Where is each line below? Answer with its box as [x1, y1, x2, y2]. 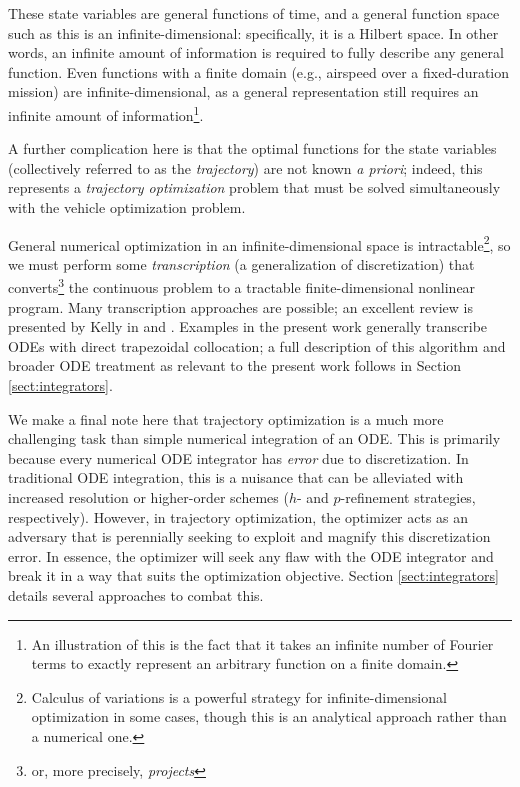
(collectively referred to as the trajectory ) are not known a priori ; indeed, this [8, 157, 483, 178]
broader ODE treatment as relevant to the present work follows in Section [8, 355, 462, 376]
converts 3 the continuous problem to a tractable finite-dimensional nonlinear [8, 274, 476, 298]
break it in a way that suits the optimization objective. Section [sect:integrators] [8, 565, 499, 586]
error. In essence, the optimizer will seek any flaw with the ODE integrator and [8, 545, 494, 566]
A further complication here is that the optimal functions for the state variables [8, 138, 497, 159]
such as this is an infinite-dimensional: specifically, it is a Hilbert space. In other [8, 22, 499, 43]
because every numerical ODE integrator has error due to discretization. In [8, 447, 469, 468]
